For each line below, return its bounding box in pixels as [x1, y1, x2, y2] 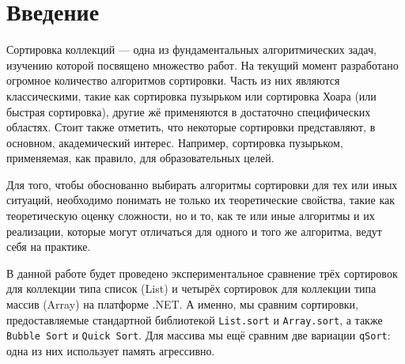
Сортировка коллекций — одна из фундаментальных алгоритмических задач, [6, 41, 377, 58]
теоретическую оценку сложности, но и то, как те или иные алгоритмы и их [6, 207, 375, 224]
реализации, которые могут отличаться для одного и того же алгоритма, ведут [6, 222, 382, 239]
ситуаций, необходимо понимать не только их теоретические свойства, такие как [6, 191, 396, 208]
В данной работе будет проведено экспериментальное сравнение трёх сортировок [6, 264, 398, 281]
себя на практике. [6, 238, 91, 255]
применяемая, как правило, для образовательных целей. [6, 150, 274, 166]
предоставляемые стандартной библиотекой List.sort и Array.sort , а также [6, 311, 383, 328]
